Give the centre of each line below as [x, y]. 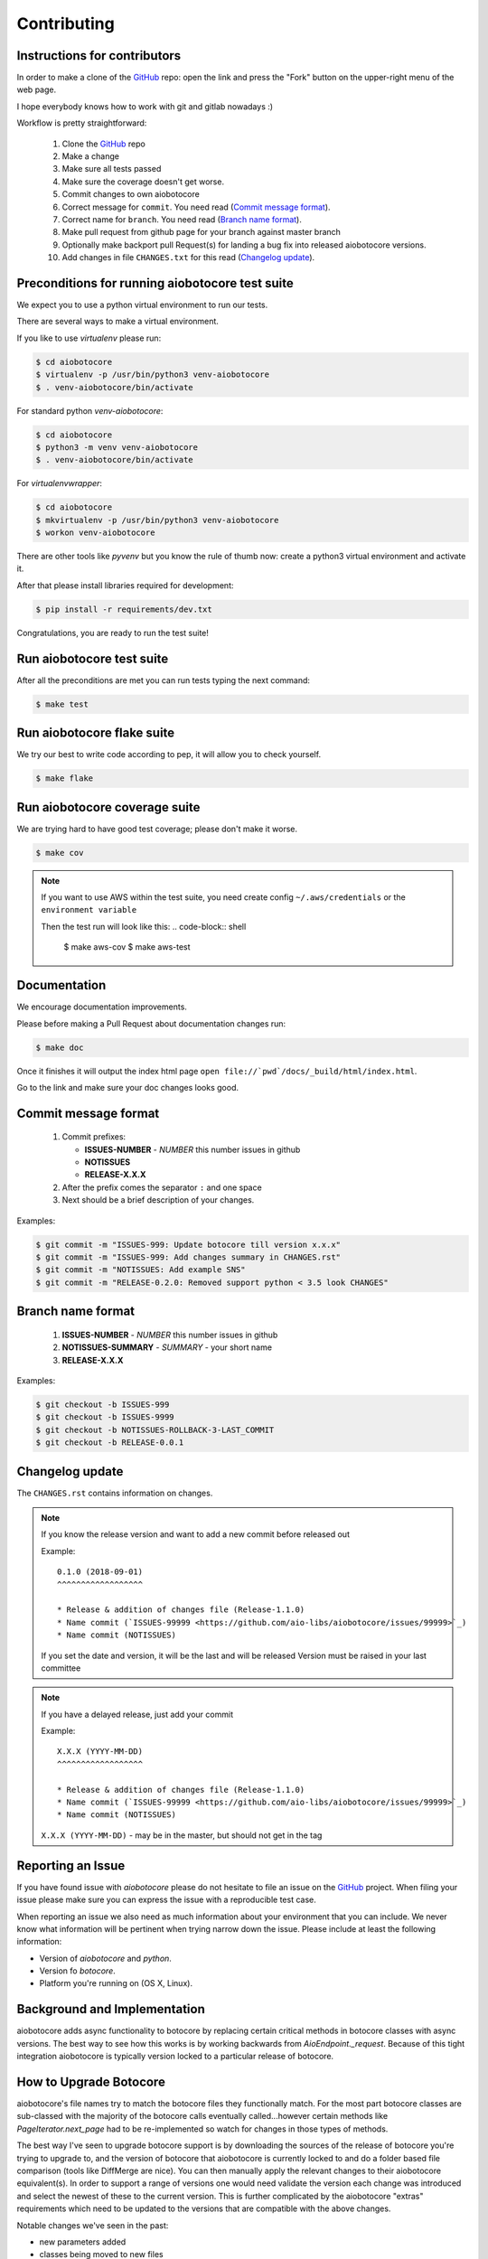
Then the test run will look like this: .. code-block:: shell [144, 926]
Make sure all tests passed [112, 169]
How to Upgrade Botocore [91, 2081]
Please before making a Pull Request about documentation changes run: [151, 1023]
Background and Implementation [111, 2009]
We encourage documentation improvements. [102, 1007]
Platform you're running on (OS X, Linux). [116, 1983]
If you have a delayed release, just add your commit [137, 1714]
